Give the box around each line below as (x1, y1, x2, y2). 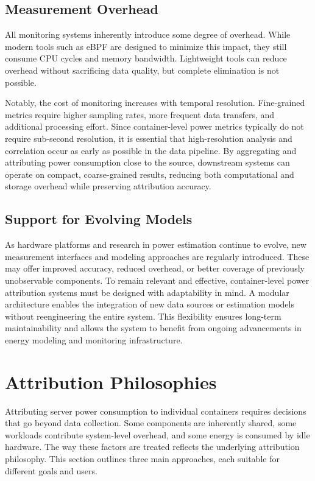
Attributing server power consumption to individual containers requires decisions (5, 404, 306, 417)
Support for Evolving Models (5, 209, 193, 228)
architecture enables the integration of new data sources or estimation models (5, 298, 294, 311)
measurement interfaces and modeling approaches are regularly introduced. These (5, 250, 310, 262)
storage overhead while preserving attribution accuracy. (5, 180, 211, 192)
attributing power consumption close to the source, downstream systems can (5, 156, 290, 169)
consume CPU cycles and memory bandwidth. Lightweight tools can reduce (5, 52, 287, 65)
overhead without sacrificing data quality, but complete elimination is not (5, 63, 280, 76)
